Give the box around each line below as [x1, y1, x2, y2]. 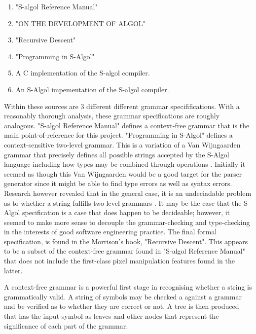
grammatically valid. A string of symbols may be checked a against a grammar [4, 291, 242, 301]
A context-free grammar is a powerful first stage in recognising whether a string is [4, 282, 252, 292]
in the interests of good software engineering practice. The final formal [4, 226, 217, 237]
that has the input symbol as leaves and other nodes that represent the [4, 311, 219, 321]
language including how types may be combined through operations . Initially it [4, 159, 246, 169]
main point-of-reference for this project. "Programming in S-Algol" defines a [4, 130, 233, 140]
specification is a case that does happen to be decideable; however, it [22, 207, 230, 218]
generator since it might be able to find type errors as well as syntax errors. [4, 178, 232, 188]
